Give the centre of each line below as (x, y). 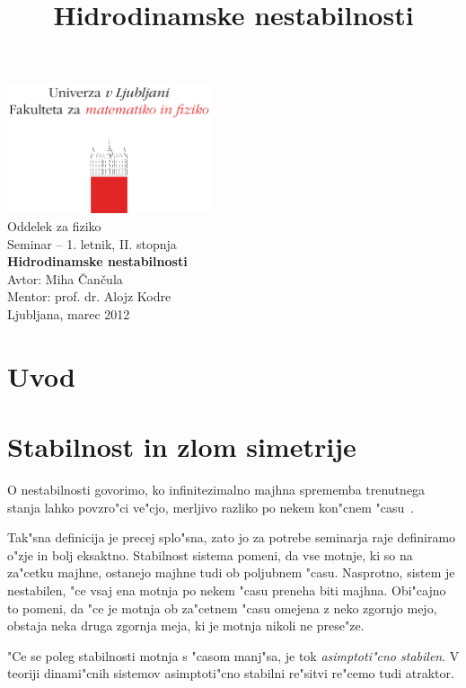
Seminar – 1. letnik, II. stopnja (92, 243)
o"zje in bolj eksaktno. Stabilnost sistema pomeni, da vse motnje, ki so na (210, 554)
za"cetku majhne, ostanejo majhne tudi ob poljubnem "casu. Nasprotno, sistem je (231, 572)
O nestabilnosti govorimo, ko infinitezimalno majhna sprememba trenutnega (216, 490)
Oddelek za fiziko (54, 226)
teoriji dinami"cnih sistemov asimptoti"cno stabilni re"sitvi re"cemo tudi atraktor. (231, 673)
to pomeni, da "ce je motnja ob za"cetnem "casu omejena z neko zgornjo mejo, (222, 608)
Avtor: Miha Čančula (65, 278)
